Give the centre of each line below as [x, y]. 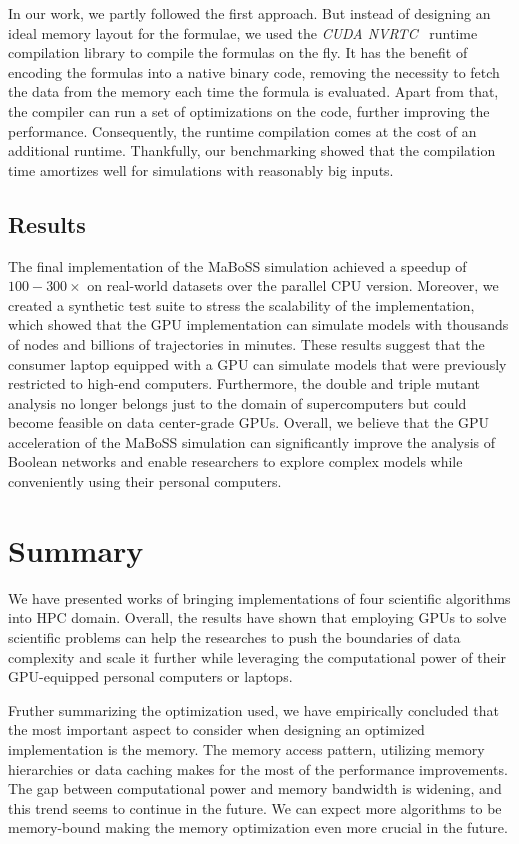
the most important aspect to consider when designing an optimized [216, 729]
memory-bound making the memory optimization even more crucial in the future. [258, 827]
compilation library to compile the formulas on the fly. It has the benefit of [238, 52]
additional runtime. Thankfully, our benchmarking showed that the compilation [252, 150]
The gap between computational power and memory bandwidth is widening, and [255, 788]
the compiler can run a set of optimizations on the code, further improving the [249, 110]
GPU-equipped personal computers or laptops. [150, 676]
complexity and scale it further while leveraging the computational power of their [257, 656]
